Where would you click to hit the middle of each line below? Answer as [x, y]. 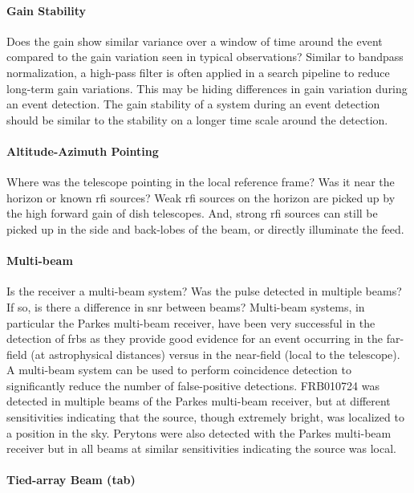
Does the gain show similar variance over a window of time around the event [195, 41]
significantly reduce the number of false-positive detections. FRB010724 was [193, 385]
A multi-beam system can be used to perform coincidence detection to [179, 370]
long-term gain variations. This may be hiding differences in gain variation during [207, 88]
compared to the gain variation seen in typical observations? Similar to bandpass [205, 57]
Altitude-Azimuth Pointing [83, 151]
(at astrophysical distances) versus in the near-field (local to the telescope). [215, 354]
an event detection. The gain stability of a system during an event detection [193, 104]
